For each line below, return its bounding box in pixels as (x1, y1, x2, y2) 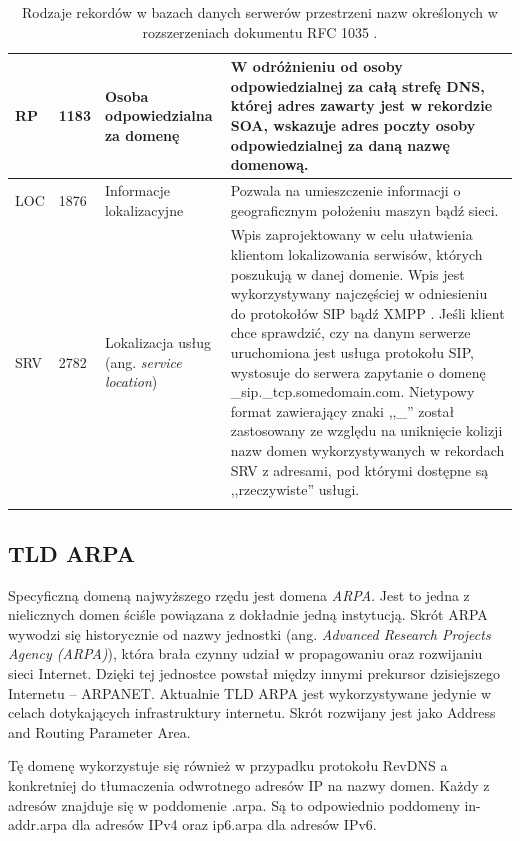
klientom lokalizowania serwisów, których (230, 244, 483, 265)
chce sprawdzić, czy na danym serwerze (230, 322, 471, 343)
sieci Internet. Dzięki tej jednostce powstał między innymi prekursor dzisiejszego (8, 663, 500, 684)
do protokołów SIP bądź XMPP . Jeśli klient (230, 302, 505, 323)
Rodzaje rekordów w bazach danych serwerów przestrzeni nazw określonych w (22, 2, 498, 22)
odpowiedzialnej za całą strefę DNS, (230, 75, 485, 96)
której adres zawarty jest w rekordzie (230, 95, 493, 116)
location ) (104, 371, 158, 392)
